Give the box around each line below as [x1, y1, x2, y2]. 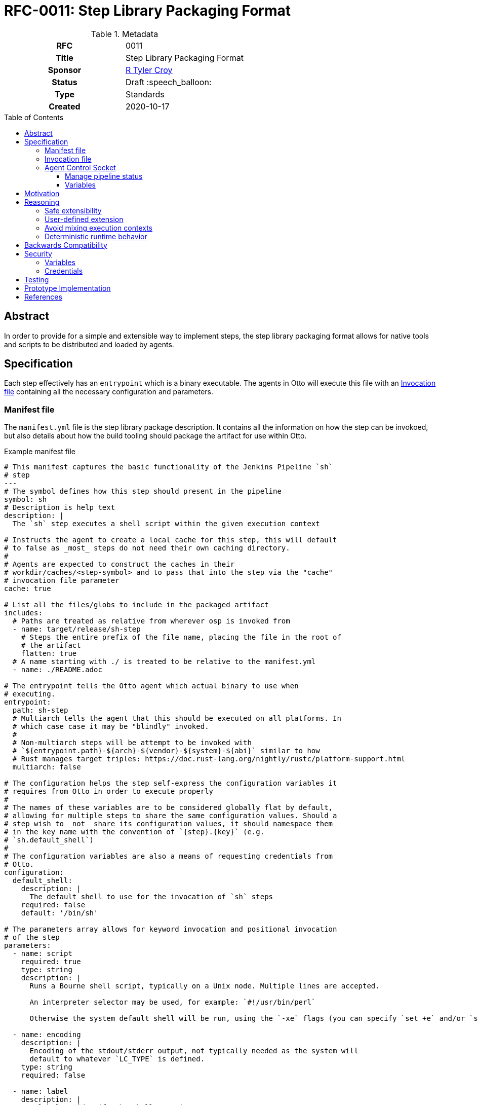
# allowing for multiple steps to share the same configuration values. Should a [4, 812, 337, 820]
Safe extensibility [45, 206, 102, 215]
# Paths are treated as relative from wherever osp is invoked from [12, 617, 290, 625]
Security [24, 249, 52, 258]
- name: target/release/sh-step [12, 625, 141, 634]
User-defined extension [45, 214, 124, 224]
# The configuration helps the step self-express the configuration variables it [4, 779, 337, 788]
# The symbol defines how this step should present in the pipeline [4, 487, 282, 496]
